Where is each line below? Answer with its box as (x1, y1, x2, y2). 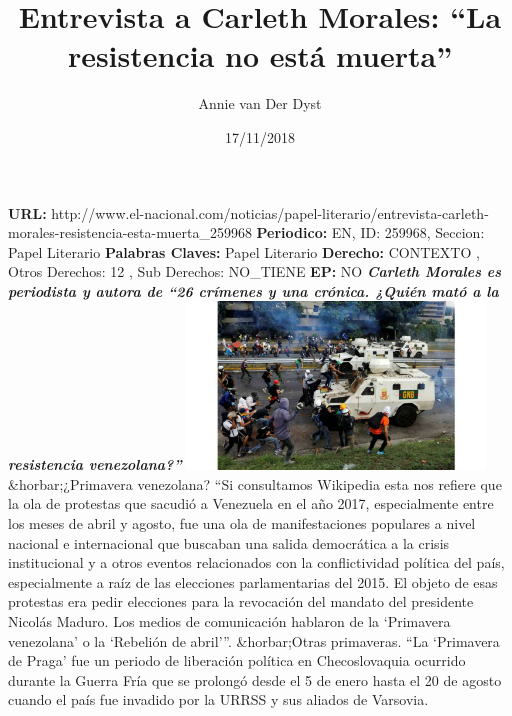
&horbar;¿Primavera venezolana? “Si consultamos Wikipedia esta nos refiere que (8, 473, 502, 494)
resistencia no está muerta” (67, 35, 453, 76)
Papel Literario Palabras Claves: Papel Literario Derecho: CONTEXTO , (8, 241, 480, 262)
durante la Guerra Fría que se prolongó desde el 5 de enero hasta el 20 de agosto (8, 669, 502, 690)
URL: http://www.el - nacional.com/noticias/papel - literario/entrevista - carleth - (8, 202, 489, 223)
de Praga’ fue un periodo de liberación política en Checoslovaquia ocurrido (8, 650, 466, 671)
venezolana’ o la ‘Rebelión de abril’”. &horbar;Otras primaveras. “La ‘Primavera (8, 630, 500, 651)
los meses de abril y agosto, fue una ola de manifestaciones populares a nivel (8, 513, 476, 533)
